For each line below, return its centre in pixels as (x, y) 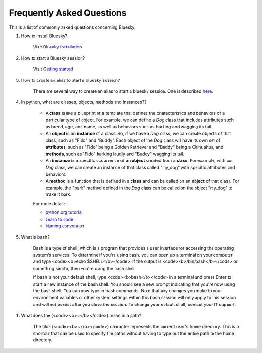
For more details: (50, 203)
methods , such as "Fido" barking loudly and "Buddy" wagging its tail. (115, 154)
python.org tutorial (64, 212)
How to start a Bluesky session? (53, 58)
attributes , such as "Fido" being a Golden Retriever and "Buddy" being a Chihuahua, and (134, 147)
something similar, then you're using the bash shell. (84, 268)
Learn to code (59, 219)
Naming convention (65, 226)
